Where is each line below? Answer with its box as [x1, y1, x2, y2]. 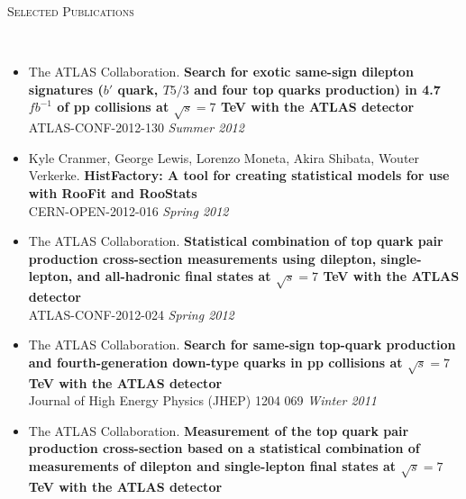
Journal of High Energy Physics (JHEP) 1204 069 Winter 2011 [28, 391, 378, 410]
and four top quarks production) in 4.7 [194, 79, 441, 98]
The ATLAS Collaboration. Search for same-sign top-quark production [28, 335, 456, 354]
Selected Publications [7, 2, 134, 20]
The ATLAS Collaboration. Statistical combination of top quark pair [28, 231, 443, 250]
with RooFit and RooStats [28, 183, 197, 202]
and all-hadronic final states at [77, 267, 271, 286]
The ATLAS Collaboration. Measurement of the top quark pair [28, 421, 409, 440]
